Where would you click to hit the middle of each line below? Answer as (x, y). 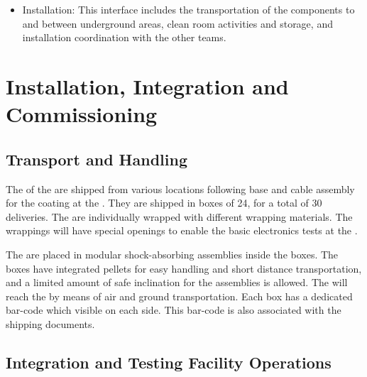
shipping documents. (50, 323)
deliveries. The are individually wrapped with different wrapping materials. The (179, 216)
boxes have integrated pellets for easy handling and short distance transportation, (184, 268)
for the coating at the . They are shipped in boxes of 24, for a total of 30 (164, 203)
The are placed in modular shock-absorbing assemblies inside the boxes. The (172, 254)
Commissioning (82, 114)
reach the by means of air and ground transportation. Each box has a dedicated (179, 296)
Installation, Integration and (147, 86)
